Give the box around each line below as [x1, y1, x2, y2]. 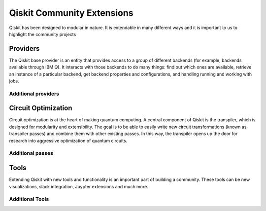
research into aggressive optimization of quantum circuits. [9, 138, 128, 143]
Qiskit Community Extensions [9, 7, 133, 18]
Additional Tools [9, 196, 49, 203]
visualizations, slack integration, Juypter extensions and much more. [9, 183, 149, 189]
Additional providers [9, 90, 59, 97]
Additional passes [9, 150, 54, 157]
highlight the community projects [9, 31, 76, 37]
